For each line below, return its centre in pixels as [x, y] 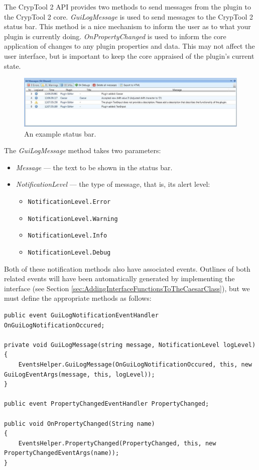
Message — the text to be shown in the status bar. [94, 167]
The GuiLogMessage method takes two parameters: [83, 150]
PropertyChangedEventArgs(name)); [62, 453]
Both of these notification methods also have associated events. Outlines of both [127, 268]
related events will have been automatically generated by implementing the [119, 278]
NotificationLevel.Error [69, 202]
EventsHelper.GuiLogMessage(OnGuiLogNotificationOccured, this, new [135, 364]
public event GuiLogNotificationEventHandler [81, 316]
